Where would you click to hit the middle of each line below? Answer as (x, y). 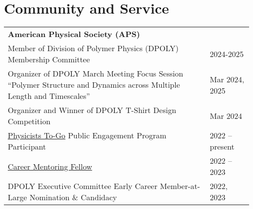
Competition (29, 121)
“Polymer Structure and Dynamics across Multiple (94, 85)
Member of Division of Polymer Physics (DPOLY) (93, 48)
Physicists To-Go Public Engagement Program (87, 135)
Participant (27, 147)
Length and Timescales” (49, 96)
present (222, 147)
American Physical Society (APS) (74, 34)
